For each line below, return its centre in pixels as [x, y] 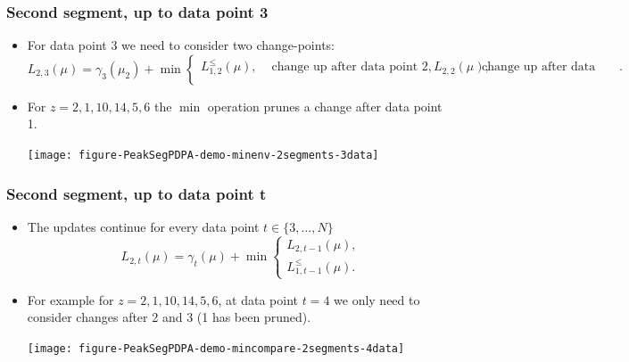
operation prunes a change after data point [325, 106]
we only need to [377, 299]
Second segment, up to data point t [137, 193]
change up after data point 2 [350, 67]
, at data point [258, 299]
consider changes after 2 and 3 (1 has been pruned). [169, 317]
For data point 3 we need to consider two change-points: [181, 45]
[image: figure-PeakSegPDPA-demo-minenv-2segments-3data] [203, 155]
